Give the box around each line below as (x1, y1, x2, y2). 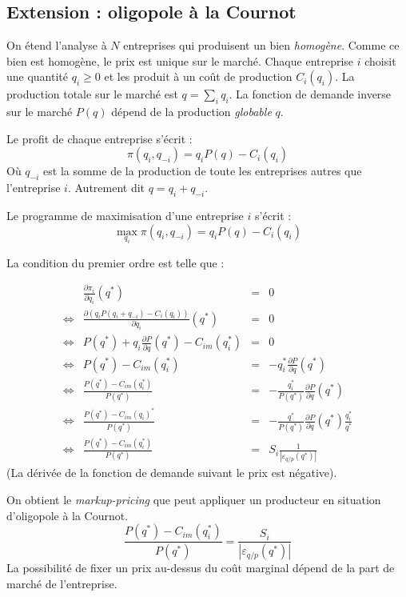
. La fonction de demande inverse (229, 86, 392, 102)
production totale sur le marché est (6, 86, 178, 102)
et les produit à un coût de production (104, 68, 293, 85)
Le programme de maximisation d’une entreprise (6, 206, 244, 223)
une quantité (6, 68, 69, 85)
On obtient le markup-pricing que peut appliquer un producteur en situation (6, 491, 381, 507)
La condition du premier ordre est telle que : (6, 254, 225, 270)
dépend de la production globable (111, 103, 272, 120)
